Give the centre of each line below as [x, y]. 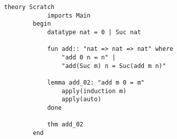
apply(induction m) [94, 91]
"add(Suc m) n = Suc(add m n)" [114, 66]
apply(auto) [81, 99]
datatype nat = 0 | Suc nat [94, 32]
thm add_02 [65, 125]
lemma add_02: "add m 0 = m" [96, 82]
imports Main [69, 15]
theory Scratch [29, 7]
